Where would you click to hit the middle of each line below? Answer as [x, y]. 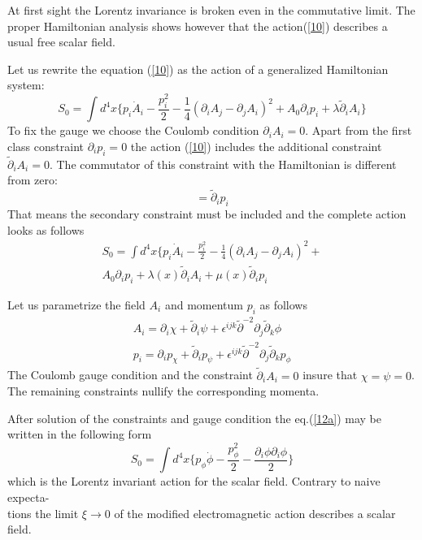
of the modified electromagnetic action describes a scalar [255, 513]
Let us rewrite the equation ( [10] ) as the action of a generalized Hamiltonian [198, 69]
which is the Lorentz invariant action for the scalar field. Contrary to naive [194, 481]
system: [26, 85]
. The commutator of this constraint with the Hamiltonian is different [223, 164]
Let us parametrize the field [76, 304]
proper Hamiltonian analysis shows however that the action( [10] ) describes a [198, 26]
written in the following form [80, 434]
